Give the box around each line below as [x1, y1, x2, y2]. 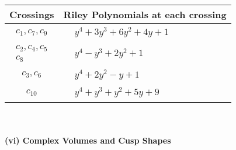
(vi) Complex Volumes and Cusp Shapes [5, 134, 171, 146]
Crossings [9, 8, 54, 21]
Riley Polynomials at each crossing [63, 8, 227, 21]
